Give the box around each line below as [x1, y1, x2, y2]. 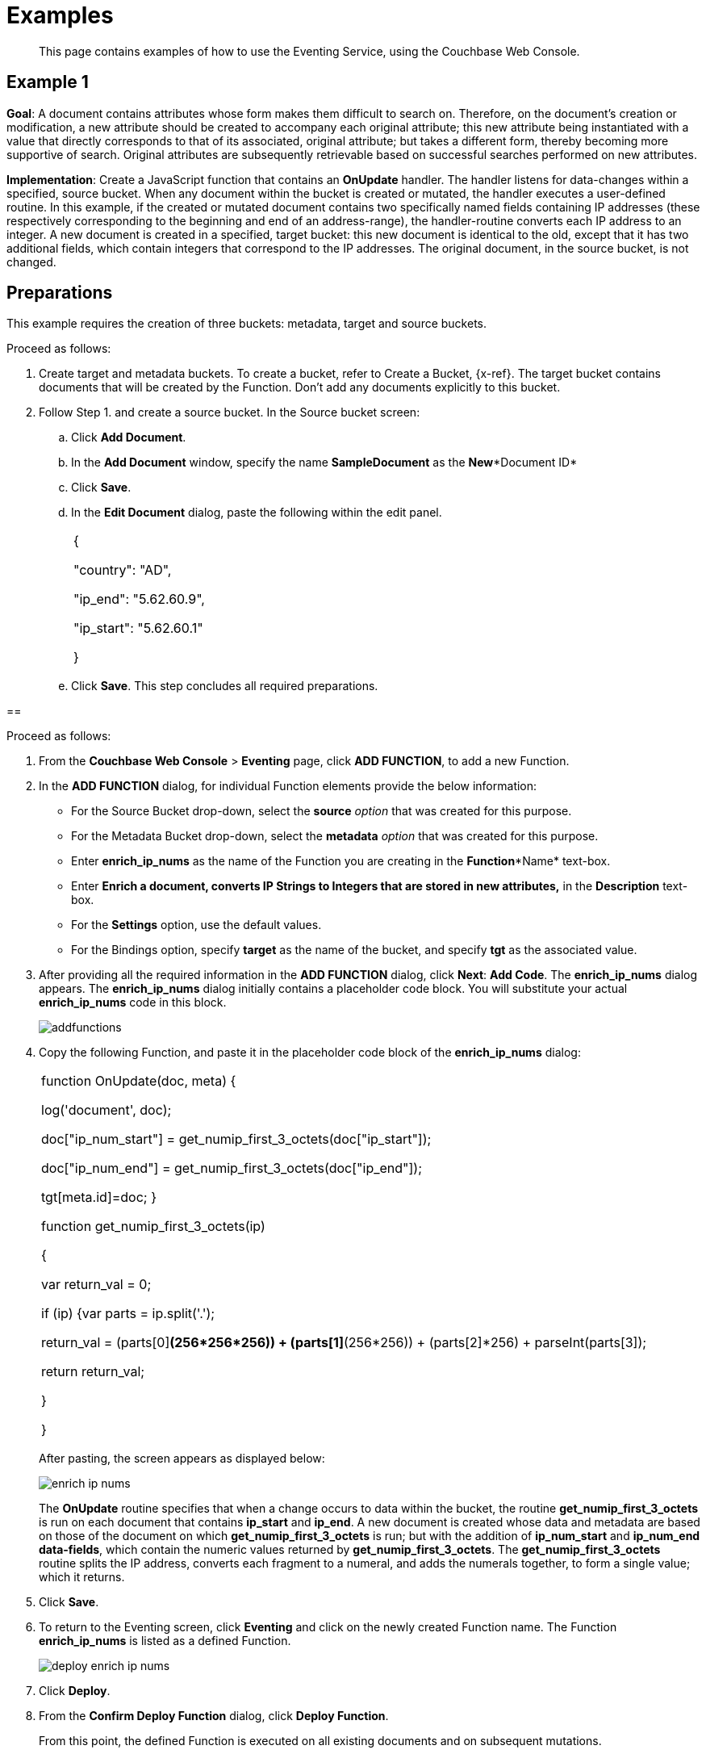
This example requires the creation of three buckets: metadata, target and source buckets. [6, 316, 487, 331]
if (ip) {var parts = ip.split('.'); [41, 1305, 215, 1322]
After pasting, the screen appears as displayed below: [39, 1451, 325, 1466]
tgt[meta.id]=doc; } [41, 1189, 157, 1206]
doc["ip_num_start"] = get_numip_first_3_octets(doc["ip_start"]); [41, 1131, 432, 1148]
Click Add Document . [71, 430, 186, 445]
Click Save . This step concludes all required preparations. [71, 679, 378, 693]
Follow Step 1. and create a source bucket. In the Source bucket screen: [39, 405, 420, 420]
